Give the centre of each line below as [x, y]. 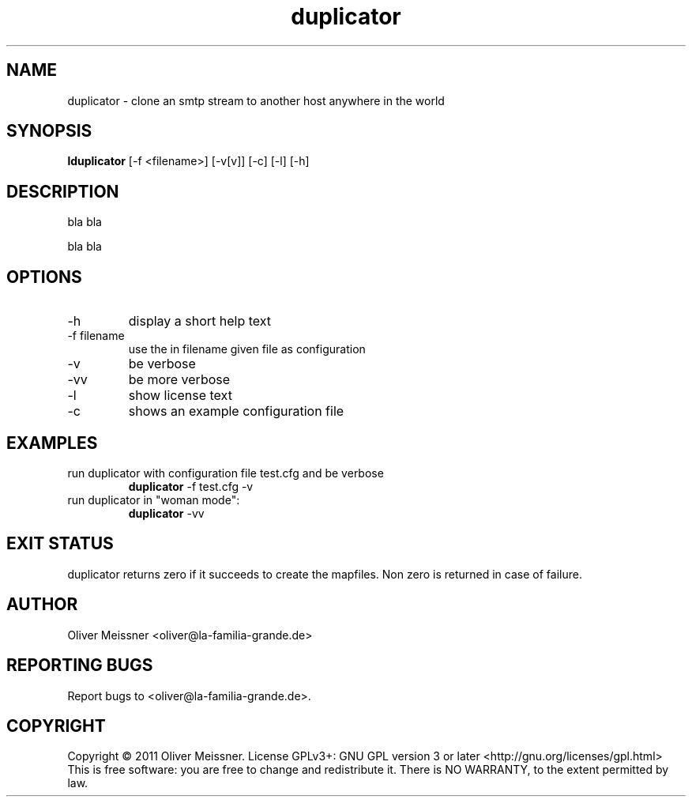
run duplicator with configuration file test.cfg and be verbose [226, 473]
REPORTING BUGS [80, 665]
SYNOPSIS [49, 131]
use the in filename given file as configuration [247, 349]
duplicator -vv [166, 513]
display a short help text [200, 321]
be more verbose [179, 380]
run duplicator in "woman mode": [154, 500]
